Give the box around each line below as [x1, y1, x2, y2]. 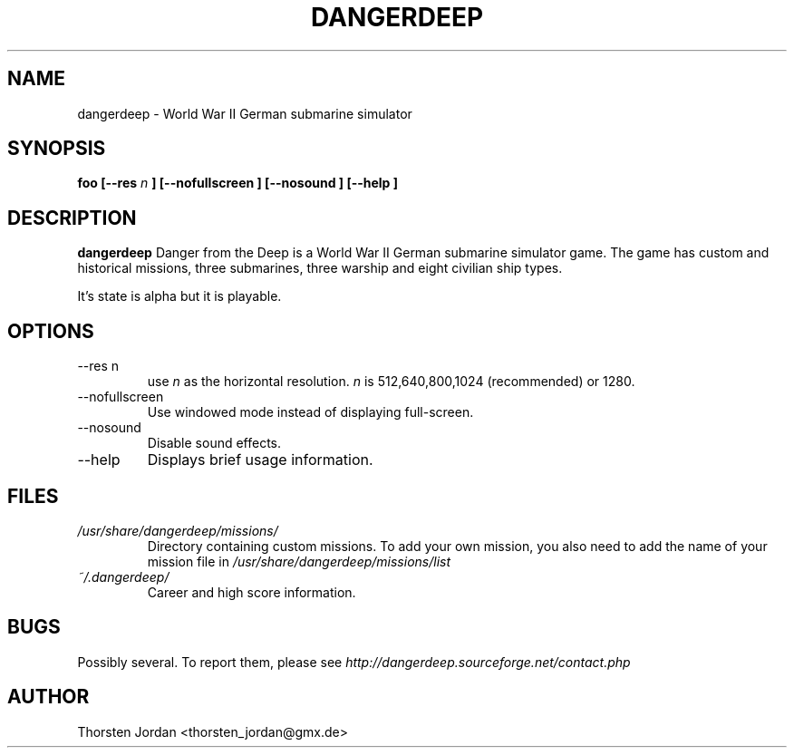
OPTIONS [7, 319, 94, 343]
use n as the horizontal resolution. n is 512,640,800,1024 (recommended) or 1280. [147, 373, 635, 390]
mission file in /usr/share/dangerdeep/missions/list [147, 553, 451, 569]
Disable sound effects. [147, 435, 282, 451]
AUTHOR [7, 685, 90, 709]
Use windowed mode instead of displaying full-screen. [147, 404, 474, 421]
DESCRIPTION [7, 206, 137, 229]
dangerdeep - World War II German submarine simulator [77, 105, 412, 121]
